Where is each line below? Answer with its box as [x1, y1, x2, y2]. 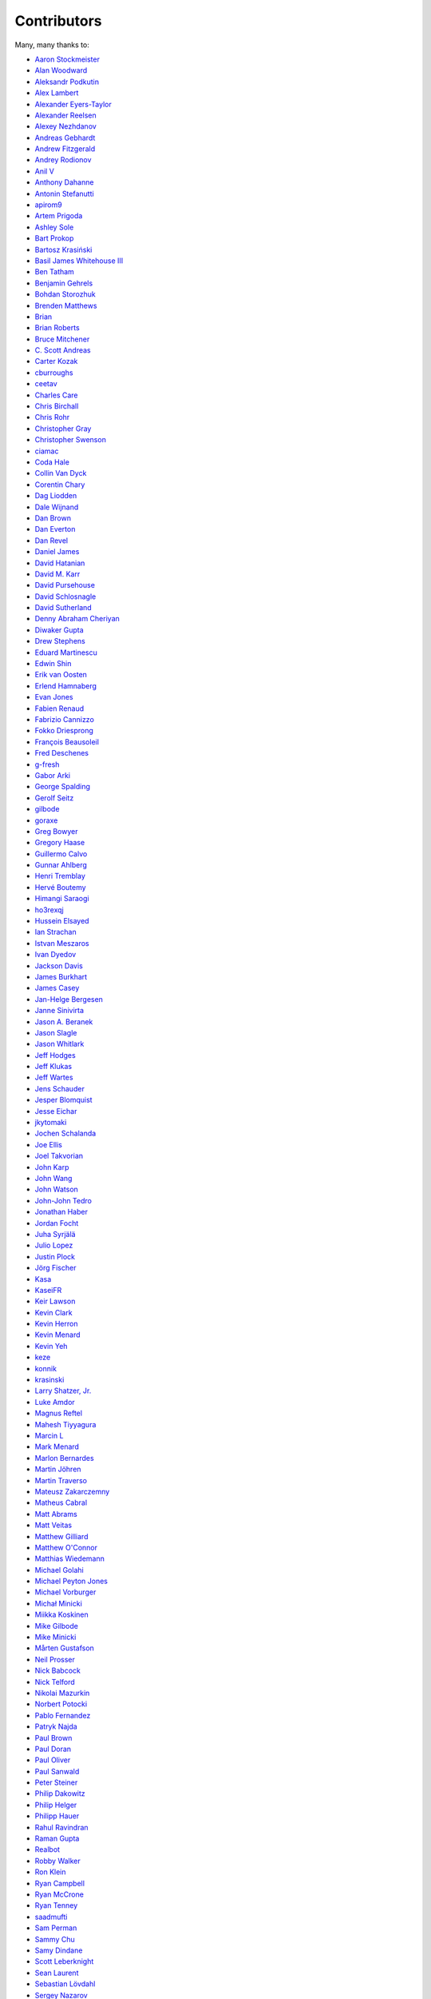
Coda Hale [34, 457, 69, 467]
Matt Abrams [34, 1509, 77, 1518]
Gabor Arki [34, 770, 71, 780]
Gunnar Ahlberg [34, 860, 88, 870]
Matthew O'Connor [34, 1542, 97, 1552]
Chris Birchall [34, 401, 79, 411]
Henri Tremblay [34, 872, 85, 881]
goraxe [34, 816, 58, 825]
